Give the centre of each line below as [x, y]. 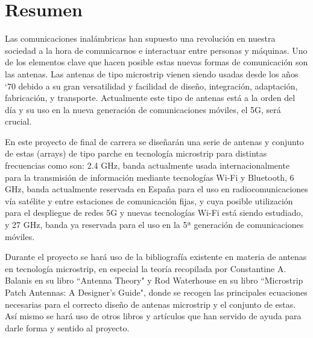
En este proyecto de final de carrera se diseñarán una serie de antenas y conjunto [154, 141]
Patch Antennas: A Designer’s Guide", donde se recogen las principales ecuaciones [156, 292]
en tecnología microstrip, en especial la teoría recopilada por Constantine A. [146, 268]
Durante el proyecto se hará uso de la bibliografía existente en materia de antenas [156, 257]
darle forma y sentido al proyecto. [67, 327]
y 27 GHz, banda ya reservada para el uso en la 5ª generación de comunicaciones [154, 225]
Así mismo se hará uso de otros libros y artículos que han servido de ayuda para [153, 316]
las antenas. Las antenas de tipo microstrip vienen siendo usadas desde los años [152, 73]
